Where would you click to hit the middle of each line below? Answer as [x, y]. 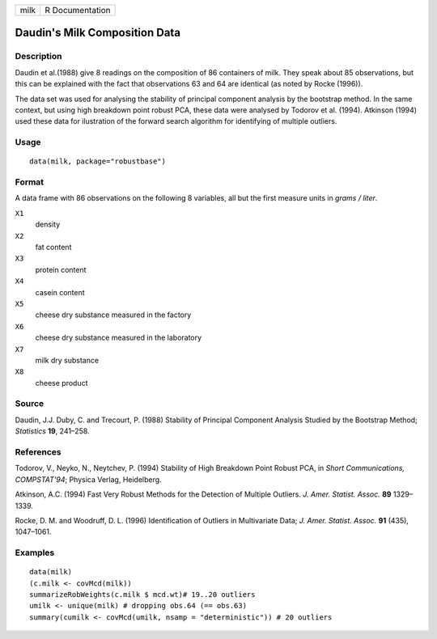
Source [30, 404]
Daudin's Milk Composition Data [98, 33]
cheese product [62, 383]
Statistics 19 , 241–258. [52, 431]
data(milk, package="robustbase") [98, 161]
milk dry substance [67, 360]
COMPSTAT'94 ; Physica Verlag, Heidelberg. [88, 479]
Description [38, 57]
